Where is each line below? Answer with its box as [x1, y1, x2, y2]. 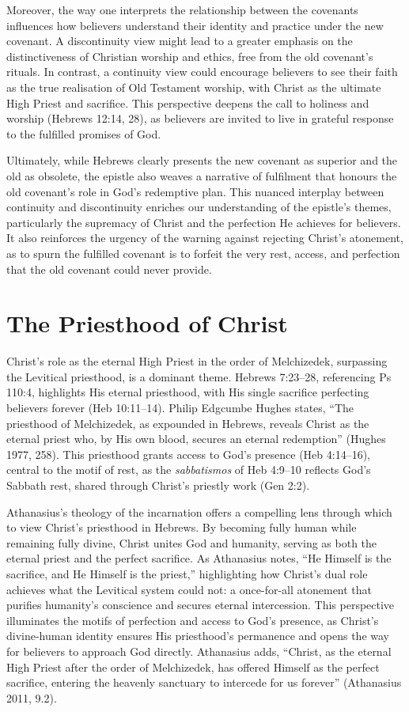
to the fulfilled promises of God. [6, 125, 161, 142]
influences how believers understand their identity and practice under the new [6, 17, 384, 33]
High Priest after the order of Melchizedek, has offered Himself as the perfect [6, 658, 380, 675]
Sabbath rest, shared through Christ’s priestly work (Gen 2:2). [6, 476, 310, 493]
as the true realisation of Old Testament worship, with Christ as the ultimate [6, 78, 381, 95]
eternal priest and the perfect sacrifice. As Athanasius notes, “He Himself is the [6, 550, 392, 566]
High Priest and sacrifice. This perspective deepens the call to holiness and [6, 94, 369, 111]
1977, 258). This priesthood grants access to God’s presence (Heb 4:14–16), [6, 445, 370, 462]
